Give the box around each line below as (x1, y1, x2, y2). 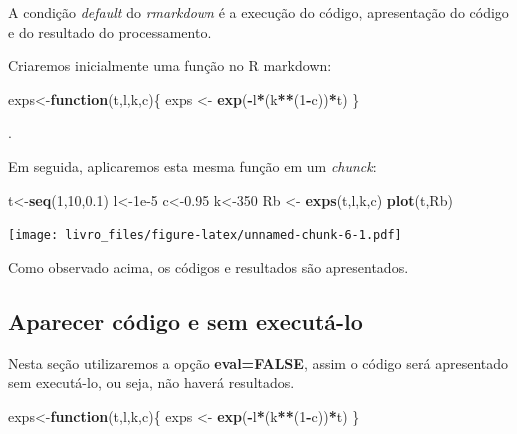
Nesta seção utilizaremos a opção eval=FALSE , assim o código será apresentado (8, 352, 509, 373)
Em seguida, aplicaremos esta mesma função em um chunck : (8, 155, 377, 176)
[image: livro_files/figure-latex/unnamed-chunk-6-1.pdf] (8, 228, 402, 243)
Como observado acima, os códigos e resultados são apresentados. (8, 256, 409, 277)
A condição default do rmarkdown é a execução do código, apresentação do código (8, 2, 509, 22)
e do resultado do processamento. (8, 21, 212, 42)
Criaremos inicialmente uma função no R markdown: (8, 55, 332, 76)
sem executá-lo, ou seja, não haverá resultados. (8, 372, 295, 393)
